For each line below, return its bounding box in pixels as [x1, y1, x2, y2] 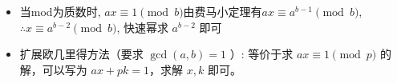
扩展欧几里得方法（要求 [19, 45, 144, 62]
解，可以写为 [19, 61, 87, 77]
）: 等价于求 [229, 45, 294, 62]
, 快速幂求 [116, 18, 168, 35]
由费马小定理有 [183, 3, 262, 19]
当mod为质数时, [19, 3, 101, 19]
